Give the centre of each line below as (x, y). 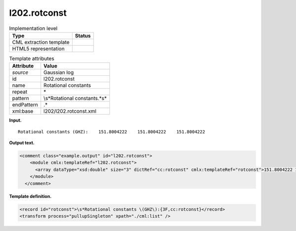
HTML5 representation (38, 48)
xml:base (23, 111)
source (20, 72)
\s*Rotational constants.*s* (75, 99)
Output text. (22, 143)
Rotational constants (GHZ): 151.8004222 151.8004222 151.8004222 (111, 132)
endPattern (25, 105)
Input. (15, 120)
